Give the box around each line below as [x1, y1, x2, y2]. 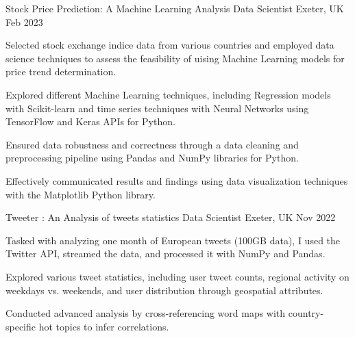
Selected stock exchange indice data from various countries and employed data [5, 38, 334, 52]
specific [5, 319, 36, 333]
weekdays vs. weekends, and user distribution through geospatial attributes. [5, 283, 323, 297]
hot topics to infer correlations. [38, 319, 169, 333]
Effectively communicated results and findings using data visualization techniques [5, 173, 348, 187]
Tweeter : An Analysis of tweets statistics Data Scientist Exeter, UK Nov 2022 [5, 210, 336, 224]
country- [288, 306, 324, 320]
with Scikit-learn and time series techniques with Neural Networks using [5, 101, 309, 115]
